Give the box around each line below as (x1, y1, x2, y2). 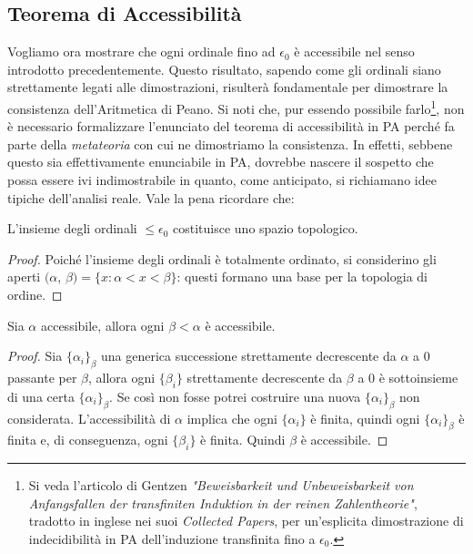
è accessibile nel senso (294, 42, 415, 61)
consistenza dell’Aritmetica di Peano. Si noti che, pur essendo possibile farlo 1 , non (7, 96, 465, 118)
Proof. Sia (7, 346, 63, 365)
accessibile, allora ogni (40, 315, 165, 334)
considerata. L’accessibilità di (7, 408, 171, 427)
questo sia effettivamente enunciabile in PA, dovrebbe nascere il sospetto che (7, 152, 434, 171)
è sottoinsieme (378, 367, 458, 386)
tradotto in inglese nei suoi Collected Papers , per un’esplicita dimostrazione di (28, 511, 464, 530)
